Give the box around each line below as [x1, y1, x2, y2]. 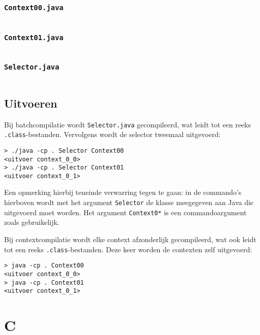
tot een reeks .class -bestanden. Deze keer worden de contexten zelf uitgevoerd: [4, 244, 252, 254]
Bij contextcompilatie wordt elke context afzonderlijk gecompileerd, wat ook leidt [4, 233, 256, 244]
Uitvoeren [4, 95, 57, 111]
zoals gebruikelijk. [4, 217, 60, 227]
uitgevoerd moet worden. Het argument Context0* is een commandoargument [4, 207, 247, 217]
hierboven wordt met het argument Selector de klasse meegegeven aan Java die [4, 197, 254, 208]
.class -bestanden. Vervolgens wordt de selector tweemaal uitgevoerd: [4, 129, 221, 140]
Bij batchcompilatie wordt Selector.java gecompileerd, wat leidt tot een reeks [4, 119, 251, 129]
